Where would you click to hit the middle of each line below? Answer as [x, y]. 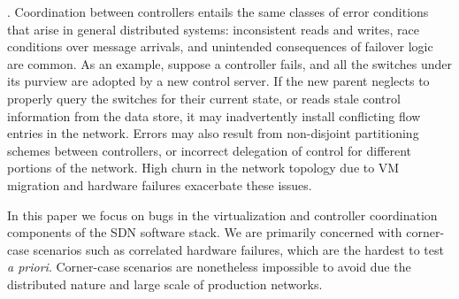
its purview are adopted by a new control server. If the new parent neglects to [218, 81]
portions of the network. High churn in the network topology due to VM [203, 168]
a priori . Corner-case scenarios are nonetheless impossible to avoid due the [209, 267]
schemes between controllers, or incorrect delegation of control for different [210, 150]
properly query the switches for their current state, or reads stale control [204, 98]
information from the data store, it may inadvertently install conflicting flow [214, 115]
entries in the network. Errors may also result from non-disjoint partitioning [213, 133]
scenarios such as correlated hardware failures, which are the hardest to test [238, 249]
